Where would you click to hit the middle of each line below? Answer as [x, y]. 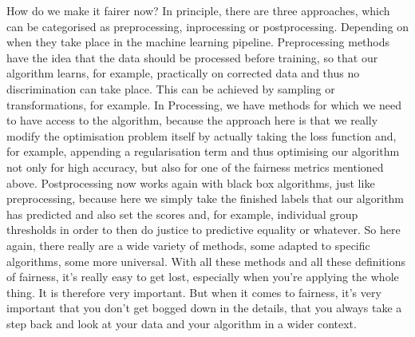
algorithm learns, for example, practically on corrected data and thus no [183, 73]
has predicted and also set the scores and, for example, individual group [182, 214]
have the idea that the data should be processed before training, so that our [192, 57]
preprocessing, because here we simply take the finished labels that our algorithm [206, 198]
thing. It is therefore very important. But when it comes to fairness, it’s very [194, 292]
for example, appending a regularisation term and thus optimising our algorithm [203, 151]
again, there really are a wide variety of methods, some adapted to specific [188, 245]
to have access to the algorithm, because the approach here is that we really [192, 120]
